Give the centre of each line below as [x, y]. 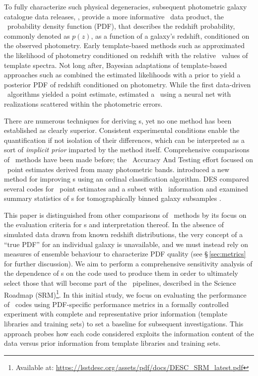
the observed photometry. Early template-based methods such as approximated [124, 45]
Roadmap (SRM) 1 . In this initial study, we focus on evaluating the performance [125, 294]
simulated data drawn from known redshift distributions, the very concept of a [124, 234]
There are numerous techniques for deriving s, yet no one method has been [118, 120]
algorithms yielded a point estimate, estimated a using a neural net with [119, 94]
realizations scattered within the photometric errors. [83, 103]
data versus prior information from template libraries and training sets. [112, 343]
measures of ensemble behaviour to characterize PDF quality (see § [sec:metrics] [125, 254]
